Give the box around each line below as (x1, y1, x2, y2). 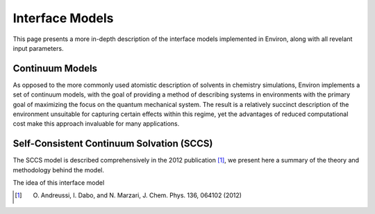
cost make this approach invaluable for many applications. (12, 120, 180, 128)
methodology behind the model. (12, 165, 104, 174)
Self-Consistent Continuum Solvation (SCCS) (12, 138, 213, 149)
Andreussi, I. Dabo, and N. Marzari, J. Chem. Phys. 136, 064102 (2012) (40, 191, 242, 199)
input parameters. (12, 44, 64, 52)
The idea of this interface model (12, 179, 105, 187)
